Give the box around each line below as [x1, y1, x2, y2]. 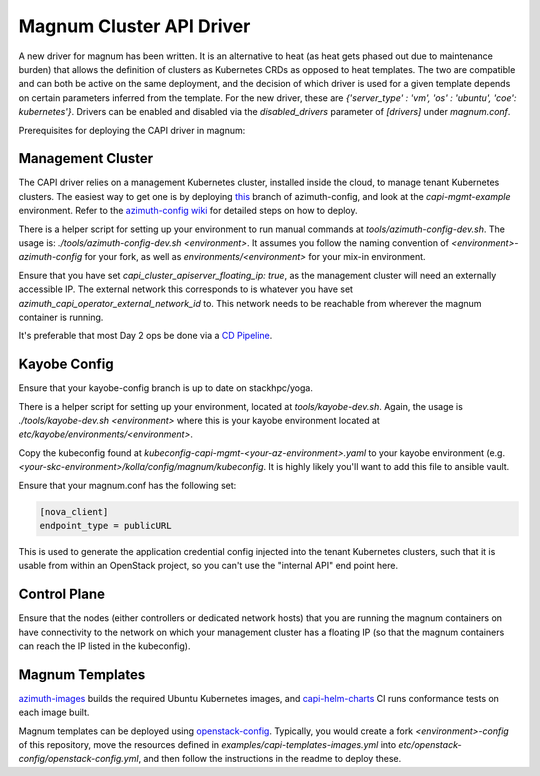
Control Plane [18, 586, 105, 603]
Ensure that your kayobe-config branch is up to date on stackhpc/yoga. [18, 382, 314, 394]
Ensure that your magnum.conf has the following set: [18, 479, 237, 491]
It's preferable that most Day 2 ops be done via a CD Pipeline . [18, 330, 273, 342]
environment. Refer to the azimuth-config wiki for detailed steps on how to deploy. [18, 205, 358, 217]
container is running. [18, 311, 104, 323]
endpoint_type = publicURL [39, 520, 172, 531]
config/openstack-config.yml [18, 753, 139, 765]
